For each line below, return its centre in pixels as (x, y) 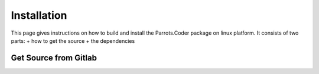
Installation (39, 15)
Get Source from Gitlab (54, 58)
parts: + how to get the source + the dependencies (73, 41)
